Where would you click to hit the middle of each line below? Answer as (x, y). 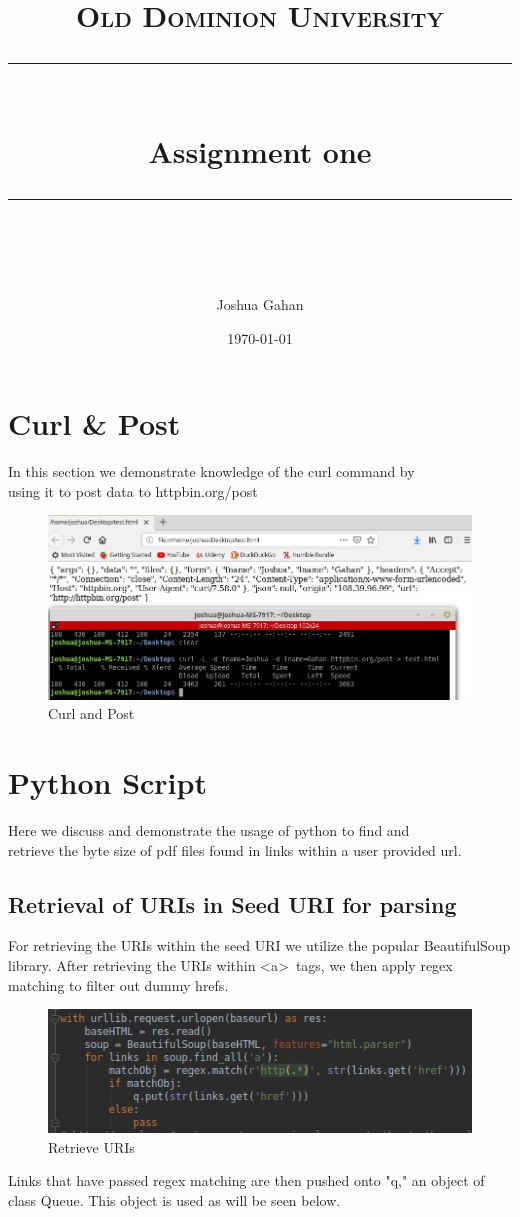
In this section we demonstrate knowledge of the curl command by (211, 471)
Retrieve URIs (91, 1146)
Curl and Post (91, 713)
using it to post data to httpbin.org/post (133, 490)
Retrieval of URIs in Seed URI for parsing (232, 903)
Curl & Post (94, 423)
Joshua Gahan (260, 303)
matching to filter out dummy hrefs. (118, 984)
